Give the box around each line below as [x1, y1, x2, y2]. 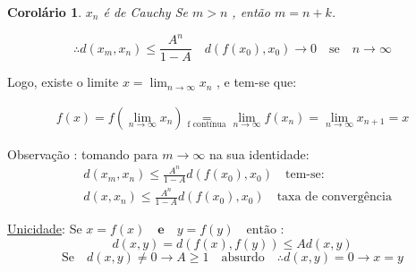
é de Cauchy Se [103, 3, 188, 21]
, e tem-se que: [216, 72, 297, 91]
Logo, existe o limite [7, 72, 119, 91]
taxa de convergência [276, 191, 392, 204]
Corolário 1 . [7, 3, 82, 21]
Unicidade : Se [7, 219, 82, 238]
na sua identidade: [208, 144, 310, 163]
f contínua [187, 120, 226, 130]
